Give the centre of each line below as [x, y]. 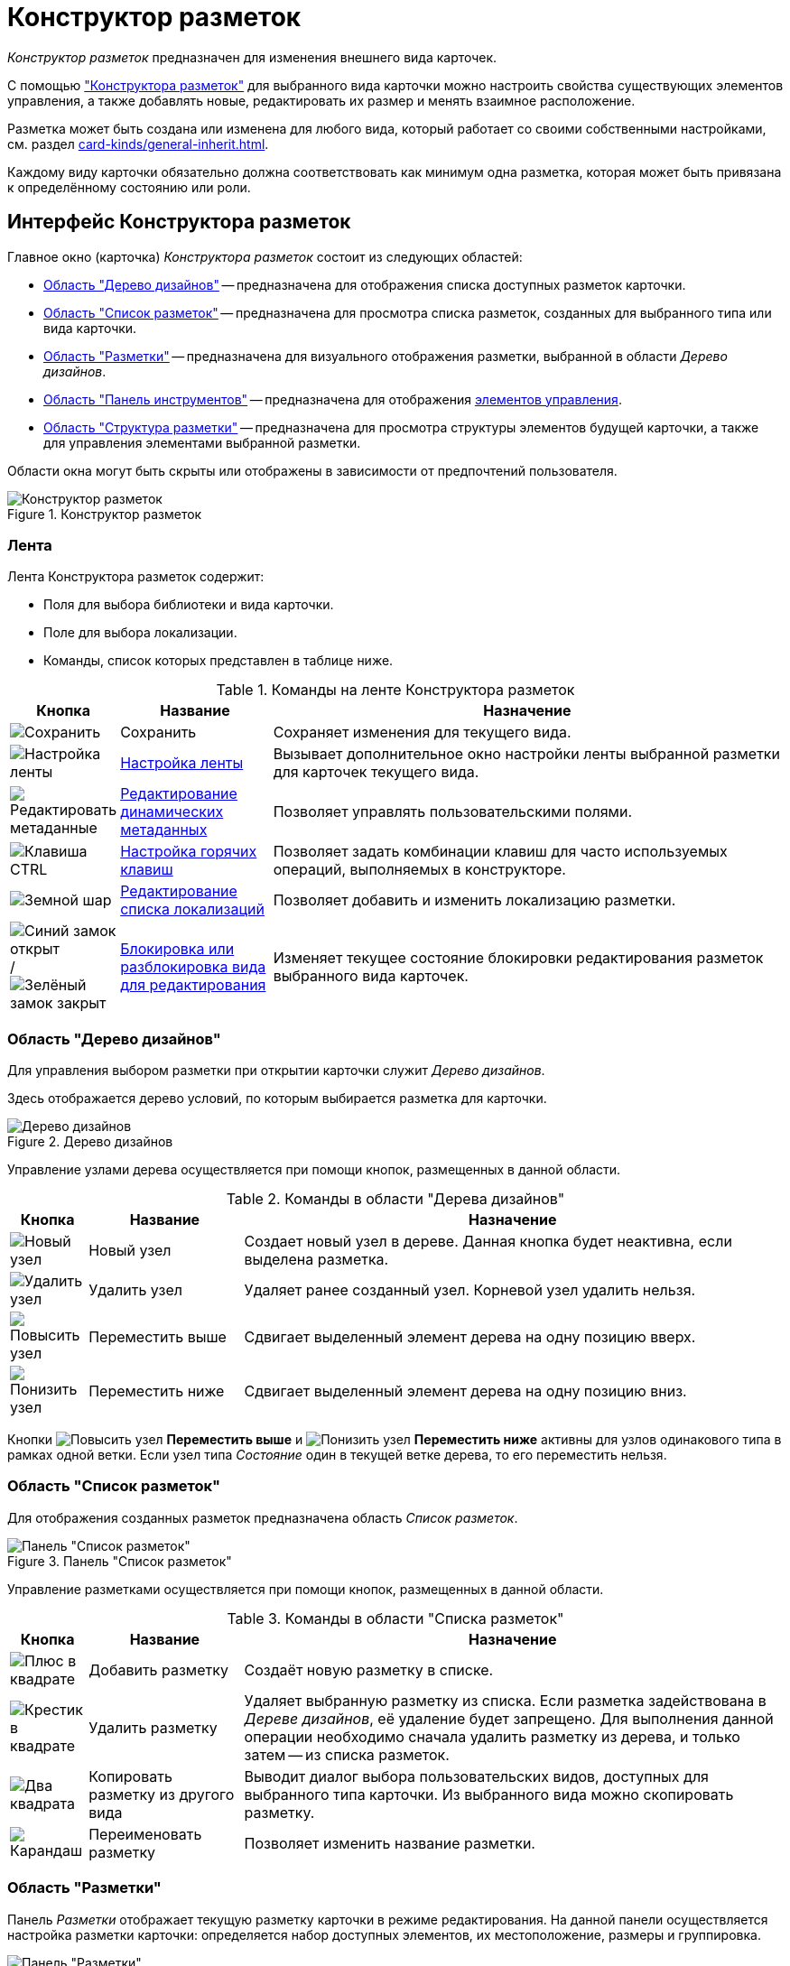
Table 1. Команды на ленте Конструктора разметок [395, 690]
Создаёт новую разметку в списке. [369, 1669]
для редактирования [193, 985]
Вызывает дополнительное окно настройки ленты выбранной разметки [526, 754]
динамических [172, 812]
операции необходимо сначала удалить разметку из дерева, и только [492, 1736]
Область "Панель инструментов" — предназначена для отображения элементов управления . [333, 399]
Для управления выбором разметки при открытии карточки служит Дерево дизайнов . [276, 1071]
